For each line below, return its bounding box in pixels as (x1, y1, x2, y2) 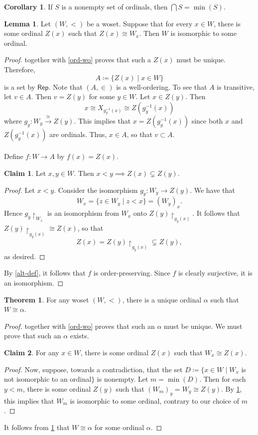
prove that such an (4, 330, 61, 341)
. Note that (48, 81, 83, 92)
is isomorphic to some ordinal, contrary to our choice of (70, 395, 239, 406)
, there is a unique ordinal (122, 294, 202, 304)
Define (4, 151, 23, 161)
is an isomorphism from (47, 208, 119, 218)
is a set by (4, 81, 35, 92)
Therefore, (4, 64, 35, 74)
